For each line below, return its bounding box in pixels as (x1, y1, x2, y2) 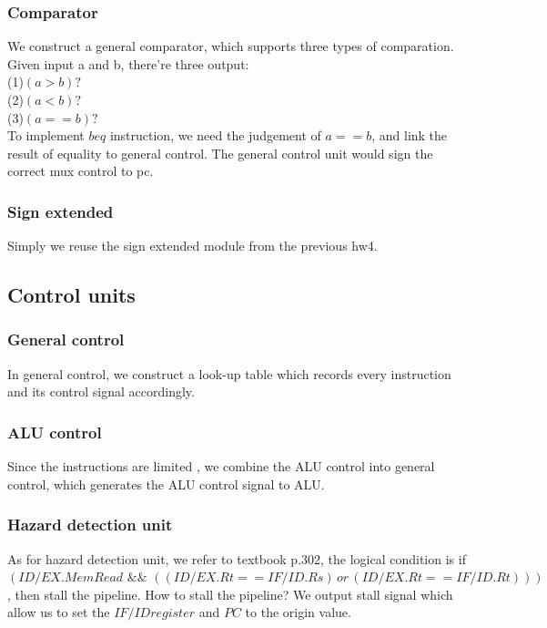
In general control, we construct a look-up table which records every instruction (7, 364, 451, 383)
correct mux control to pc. (7, 161, 154, 180)
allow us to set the (7, 602, 110, 622)
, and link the (371, 126, 448, 145)
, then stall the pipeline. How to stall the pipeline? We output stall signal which (7, 584, 453, 603)
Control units (7, 281, 136, 309)
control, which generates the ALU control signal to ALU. (7, 474, 325, 493)
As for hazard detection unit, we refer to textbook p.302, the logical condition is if (7, 549, 466, 568)
